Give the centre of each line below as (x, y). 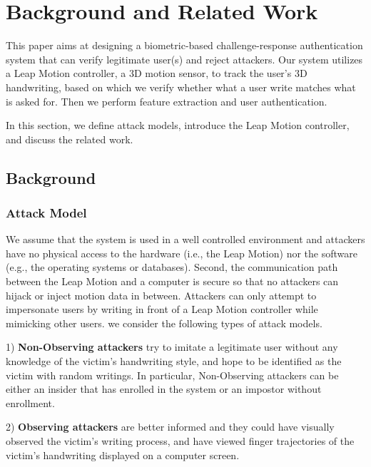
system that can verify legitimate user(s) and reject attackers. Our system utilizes (184, 59)
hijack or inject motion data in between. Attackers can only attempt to (161, 295)
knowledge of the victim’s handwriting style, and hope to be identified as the (174, 361)
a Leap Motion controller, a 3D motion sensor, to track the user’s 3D (157, 73)
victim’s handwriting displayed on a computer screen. (123, 455)
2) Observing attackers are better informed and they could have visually (170, 427)
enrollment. (30, 402)
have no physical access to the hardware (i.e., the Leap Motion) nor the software (182, 253)
